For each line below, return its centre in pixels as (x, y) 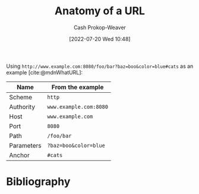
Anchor (19, 155)
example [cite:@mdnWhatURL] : (45, 72)
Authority (22, 107)
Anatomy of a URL (100, 11)
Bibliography (38, 182)
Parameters (25, 145)
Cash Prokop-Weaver (100, 27)
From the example (78, 87)
